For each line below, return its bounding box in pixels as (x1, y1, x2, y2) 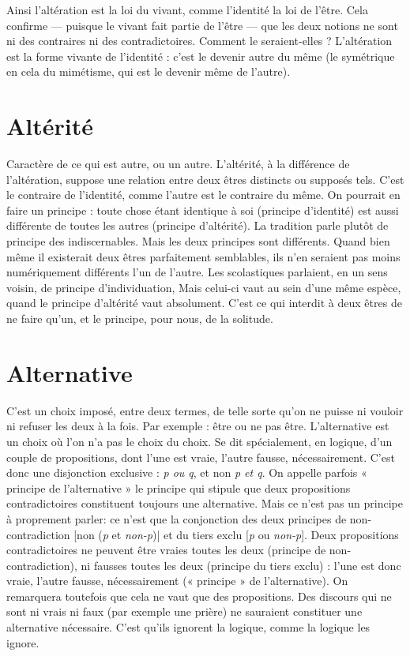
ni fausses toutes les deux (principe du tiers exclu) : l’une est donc (81, 557, 401, 573)
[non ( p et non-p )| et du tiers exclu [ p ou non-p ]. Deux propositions (73, 526, 399, 542)
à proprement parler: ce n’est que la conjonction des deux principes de (6, 510, 347, 527)
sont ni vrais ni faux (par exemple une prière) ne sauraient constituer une (6, 603, 363, 620)
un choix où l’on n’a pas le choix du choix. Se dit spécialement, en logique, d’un (6, 433, 393, 449)
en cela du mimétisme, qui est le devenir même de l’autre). (6, 63, 291, 80)
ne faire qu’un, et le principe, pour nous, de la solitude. (6, 310, 273, 327)
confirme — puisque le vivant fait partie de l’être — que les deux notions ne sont (6, 17, 398, 33)
